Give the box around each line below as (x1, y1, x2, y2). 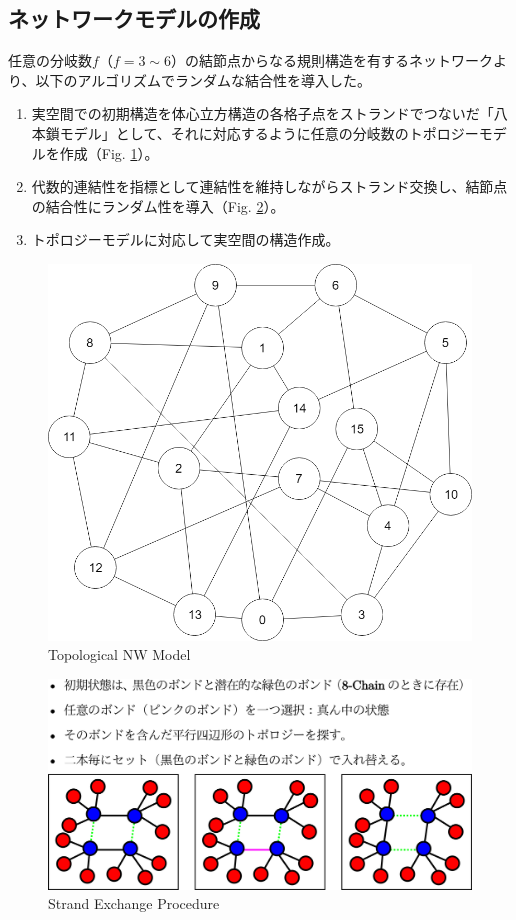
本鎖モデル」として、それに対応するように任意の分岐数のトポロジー (31, 122, 479, 143)
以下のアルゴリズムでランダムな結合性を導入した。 (35, 69, 372, 90)
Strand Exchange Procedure (48, 893, 220, 914)
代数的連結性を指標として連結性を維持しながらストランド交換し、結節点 (31, 176, 508, 197)
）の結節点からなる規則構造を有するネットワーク (170, 50, 493, 71)
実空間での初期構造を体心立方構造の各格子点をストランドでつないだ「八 (31, 103, 508, 124)
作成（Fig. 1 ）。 (59, 142, 159, 163)
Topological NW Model (48, 644, 191, 665)
